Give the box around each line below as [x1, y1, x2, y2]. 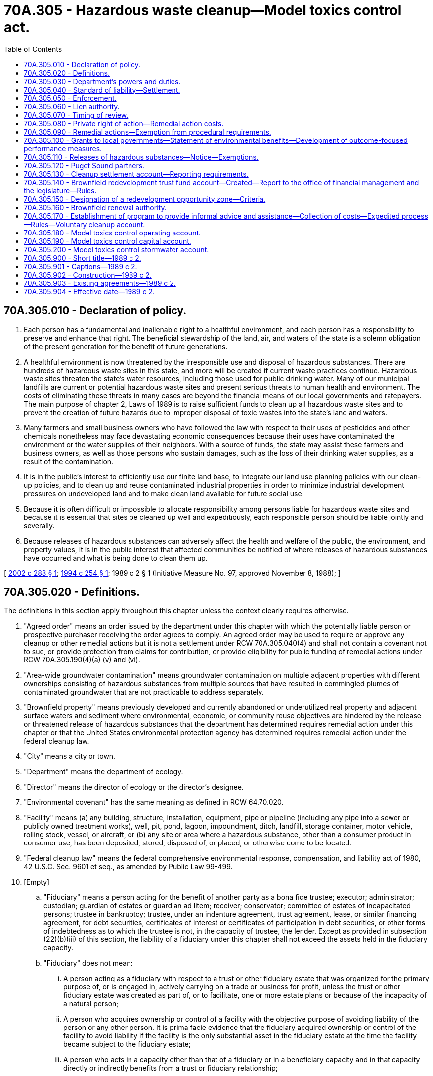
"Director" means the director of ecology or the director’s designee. [24, 783, 244, 792]
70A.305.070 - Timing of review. [24, 110, 129, 119]
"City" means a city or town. [24, 752, 116, 761]
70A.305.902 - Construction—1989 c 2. [24, 270, 152, 279]
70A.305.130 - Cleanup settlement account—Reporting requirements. [24, 169, 249, 178]
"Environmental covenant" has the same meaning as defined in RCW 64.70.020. [24, 798, 284, 807]
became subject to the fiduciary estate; [63, 1040, 191, 1049]
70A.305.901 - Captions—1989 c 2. [24, 262, 137, 271]
